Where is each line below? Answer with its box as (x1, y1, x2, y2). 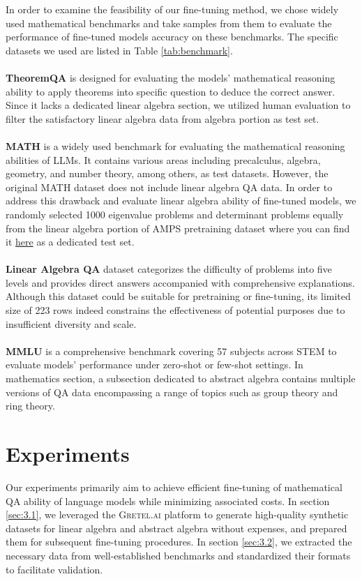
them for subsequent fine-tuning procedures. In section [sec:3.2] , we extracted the (6, 534, 352, 549)
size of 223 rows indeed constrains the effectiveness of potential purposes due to (6, 303, 345, 317)
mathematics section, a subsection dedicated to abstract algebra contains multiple (6, 371, 356, 386)
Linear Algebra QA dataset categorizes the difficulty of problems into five (6, 262, 332, 276)
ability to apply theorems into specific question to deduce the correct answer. (6, 84, 335, 98)
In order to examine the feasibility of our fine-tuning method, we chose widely (6, 2, 339, 16)
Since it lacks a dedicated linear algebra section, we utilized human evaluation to (6, 98, 351, 112)
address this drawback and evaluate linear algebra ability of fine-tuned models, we (6, 193, 356, 208)
